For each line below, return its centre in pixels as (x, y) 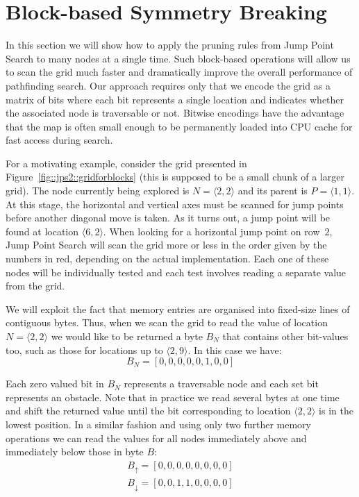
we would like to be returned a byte (127, 336)
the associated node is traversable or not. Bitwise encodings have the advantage (175, 113)
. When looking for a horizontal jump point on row (211, 231)
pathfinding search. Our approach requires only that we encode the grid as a (168, 85)
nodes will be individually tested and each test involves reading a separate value (176, 272)
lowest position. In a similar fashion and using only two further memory (159, 424)
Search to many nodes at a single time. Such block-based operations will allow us (178, 58)
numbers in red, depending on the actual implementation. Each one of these (167, 259)
